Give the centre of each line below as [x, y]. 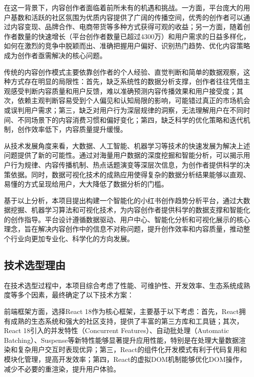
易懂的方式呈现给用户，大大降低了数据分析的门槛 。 [86, 184]
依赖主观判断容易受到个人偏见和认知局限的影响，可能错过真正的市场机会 [134, 100]
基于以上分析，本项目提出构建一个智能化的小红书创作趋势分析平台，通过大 [124, 200]
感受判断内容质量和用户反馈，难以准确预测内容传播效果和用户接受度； [123, 91]
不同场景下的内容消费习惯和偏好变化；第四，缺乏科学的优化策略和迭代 [130, 119]
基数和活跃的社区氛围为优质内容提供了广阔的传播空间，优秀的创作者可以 [127, 17]
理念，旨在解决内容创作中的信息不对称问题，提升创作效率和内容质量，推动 [124, 229]
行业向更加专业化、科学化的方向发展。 [72, 239]
